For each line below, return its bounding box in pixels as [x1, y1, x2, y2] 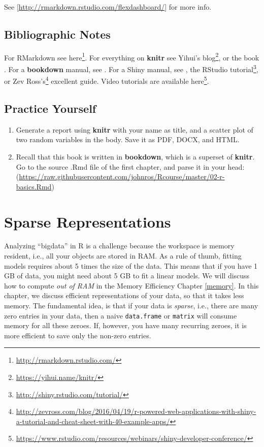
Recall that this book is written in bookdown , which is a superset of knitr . [16, 151, 255, 162]
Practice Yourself [4, 100, 96, 116]
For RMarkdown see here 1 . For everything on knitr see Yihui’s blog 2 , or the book [4, 50, 259, 62]
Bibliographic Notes [4, 26, 111, 42]
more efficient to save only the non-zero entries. [4, 330, 151, 340]
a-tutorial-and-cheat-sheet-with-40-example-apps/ [16, 416, 170, 426]
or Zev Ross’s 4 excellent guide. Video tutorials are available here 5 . [4, 74, 209, 86]
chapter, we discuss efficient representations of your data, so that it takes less [4, 290, 244, 301]
